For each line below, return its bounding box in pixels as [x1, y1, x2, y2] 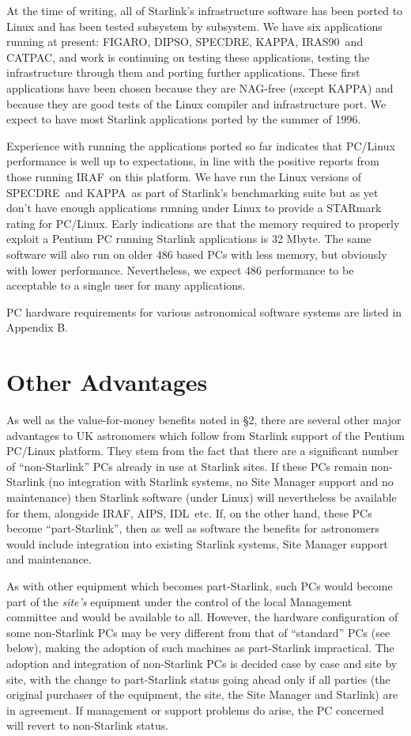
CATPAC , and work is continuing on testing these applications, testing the [6, 48, 370, 65]
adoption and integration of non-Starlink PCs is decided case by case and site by [6, 654, 398, 671]
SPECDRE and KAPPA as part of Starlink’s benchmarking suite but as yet [6, 184, 379, 200]
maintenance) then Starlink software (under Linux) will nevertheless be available [6, 488, 397, 505]
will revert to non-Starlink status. [6, 717, 169, 734]
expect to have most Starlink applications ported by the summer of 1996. [6, 111, 361, 127]
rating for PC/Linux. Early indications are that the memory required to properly [6, 214, 400, 231]
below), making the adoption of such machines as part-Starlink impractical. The [6, 639, 394, 656]
